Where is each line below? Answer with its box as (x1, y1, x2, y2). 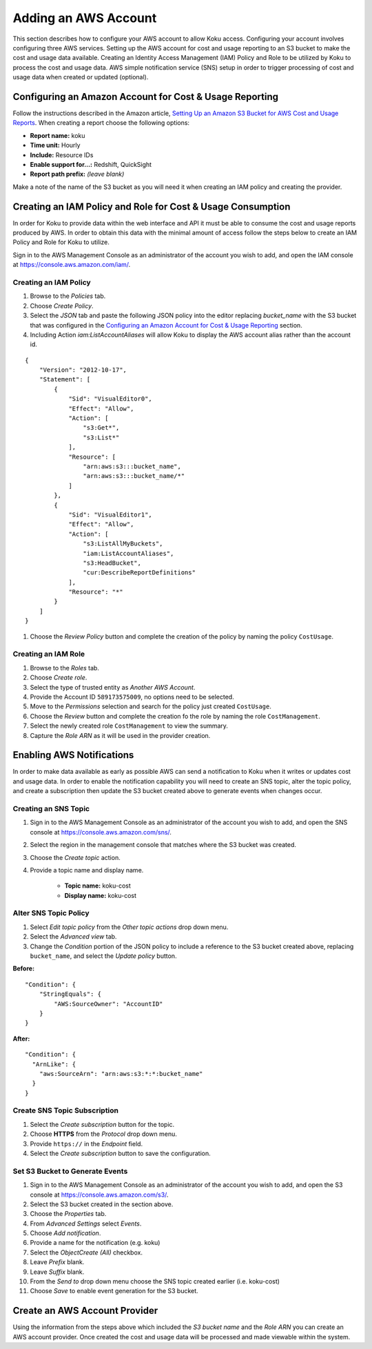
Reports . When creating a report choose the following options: (12, 119, 189, 127)
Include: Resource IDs (30, 150, 94, 159)
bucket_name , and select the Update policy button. (30, 952, 177, 960)
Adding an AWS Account (12, 10, 157, 26)
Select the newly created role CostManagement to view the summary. (30, 721, 229, 730)
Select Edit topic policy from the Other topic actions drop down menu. (30, 923, 229, 931)
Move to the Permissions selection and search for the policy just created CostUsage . (30, 702, 271, 710)
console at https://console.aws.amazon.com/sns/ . (30, 828, 172, 836)
